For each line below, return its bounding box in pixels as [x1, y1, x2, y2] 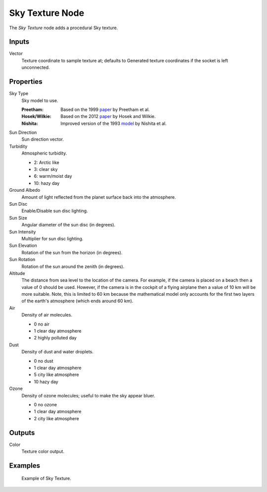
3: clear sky [34, 166, 58, 172]
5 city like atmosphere [34, 372, 79, 378]
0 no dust [34, 358, 54, 364]
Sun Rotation [9, 257, 36, 263]
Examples [9, 461, 41, 470]
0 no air [34, 321, 49, 327]
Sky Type [9, 91, 29, 97]
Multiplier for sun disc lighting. [21, 235, 84, 241]
